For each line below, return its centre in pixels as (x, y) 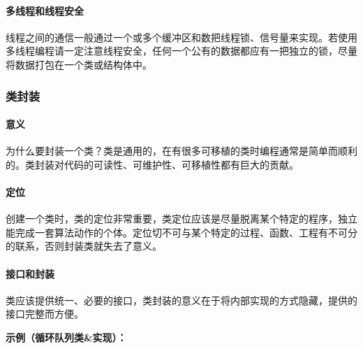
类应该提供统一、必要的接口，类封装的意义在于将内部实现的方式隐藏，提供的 (181, 300)
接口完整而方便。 (45, 314)
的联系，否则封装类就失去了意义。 (84, 246)
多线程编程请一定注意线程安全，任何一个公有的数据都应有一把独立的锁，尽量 (181, 51)
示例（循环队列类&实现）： (66, 337)
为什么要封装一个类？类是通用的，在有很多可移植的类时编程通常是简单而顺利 (181, 151)
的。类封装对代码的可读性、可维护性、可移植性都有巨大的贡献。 (152, 164)
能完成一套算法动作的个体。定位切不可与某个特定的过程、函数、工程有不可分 (181, 232)
